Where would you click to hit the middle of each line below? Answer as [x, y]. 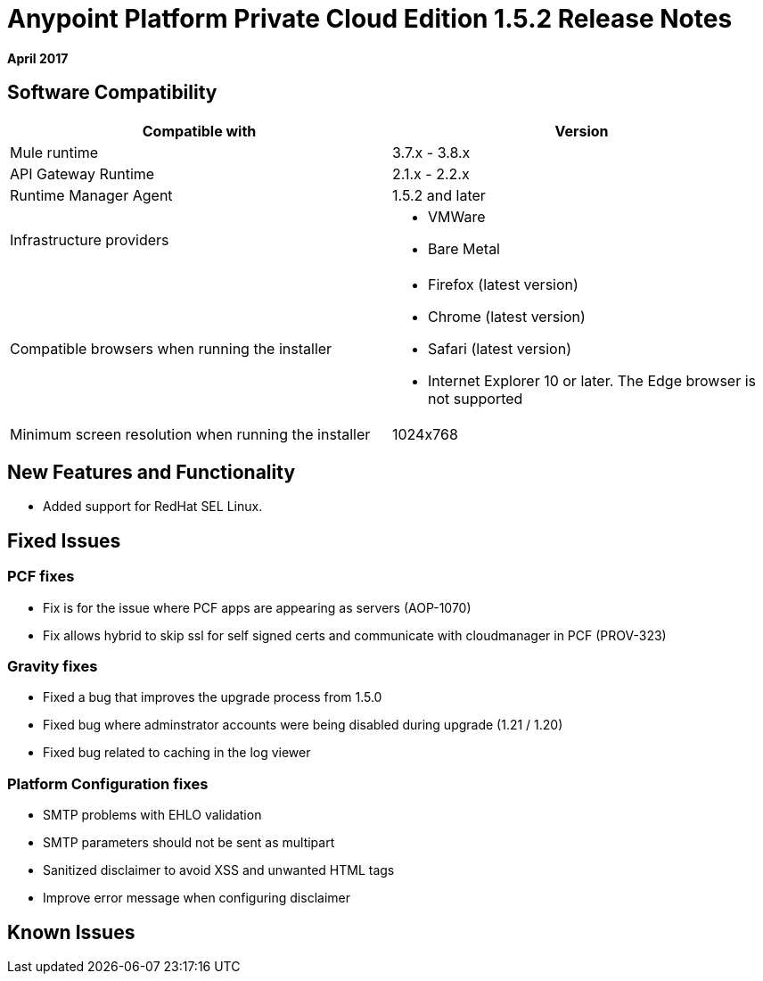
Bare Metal [464, 248]
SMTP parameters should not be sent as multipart [189, 843]
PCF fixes [41, 577]
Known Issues [71, 932]
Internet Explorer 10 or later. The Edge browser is [592, 380]
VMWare [457, 216]
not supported [476, 398]
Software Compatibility [112, 93]
